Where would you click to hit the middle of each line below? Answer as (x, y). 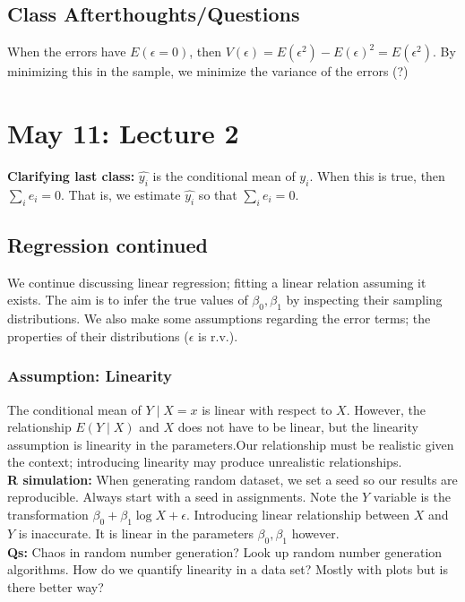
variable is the (412, 497)
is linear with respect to (267, 409)
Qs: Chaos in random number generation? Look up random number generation (225, 551)
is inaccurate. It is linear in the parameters (136, 533)
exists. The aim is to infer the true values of (128, 300)
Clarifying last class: (71, 175)
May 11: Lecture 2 (123, 132)
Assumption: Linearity (90, 376)
